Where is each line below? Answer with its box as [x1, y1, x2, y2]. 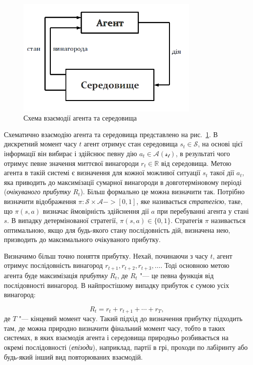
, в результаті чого [175, 148, 230, 158]
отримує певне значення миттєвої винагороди [4, 158, 139, 168]
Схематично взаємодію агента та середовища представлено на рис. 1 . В [4, 129, 218, 139]
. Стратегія [170, 215, 203, 225]
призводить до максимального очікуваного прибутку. [4, 234, 161, 244]
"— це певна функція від [140, 270, 214, 280]
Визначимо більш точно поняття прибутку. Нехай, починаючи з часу [4, 250, 208, 261]
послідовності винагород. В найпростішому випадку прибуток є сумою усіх [4, 280, 229, 290]
